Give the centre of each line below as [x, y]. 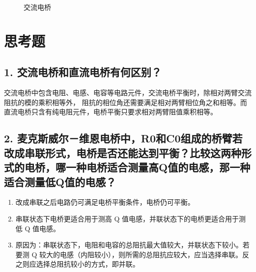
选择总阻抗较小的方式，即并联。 [88, 264]
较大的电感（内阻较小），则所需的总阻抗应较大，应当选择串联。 [141, 254]
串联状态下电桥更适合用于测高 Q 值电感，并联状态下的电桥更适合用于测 [131, 218]
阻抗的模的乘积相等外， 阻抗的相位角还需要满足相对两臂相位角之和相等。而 [126, 102]
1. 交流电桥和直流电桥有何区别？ [83, 72]
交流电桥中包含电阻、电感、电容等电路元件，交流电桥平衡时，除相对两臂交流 [128, 93]
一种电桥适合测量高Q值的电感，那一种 [158, 167]
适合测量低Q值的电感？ [60, 181]
